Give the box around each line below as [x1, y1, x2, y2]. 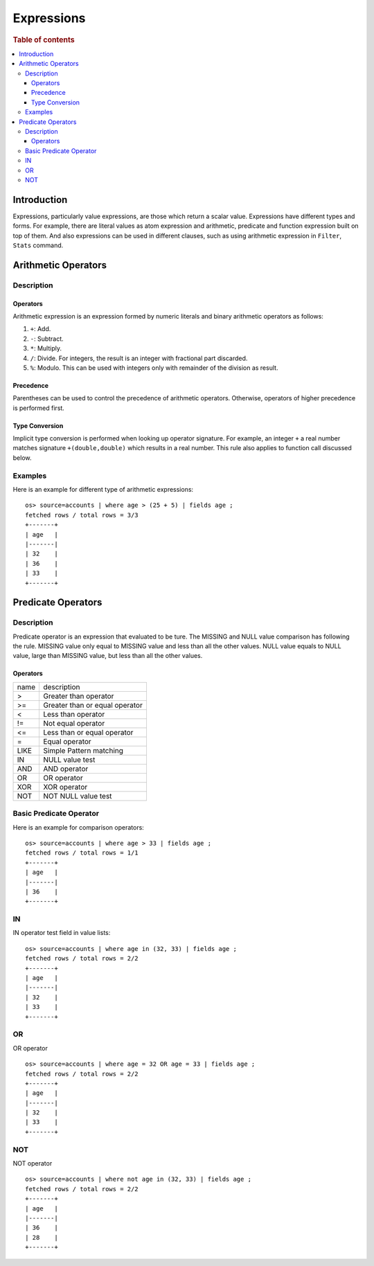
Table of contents [12, 35, 75, 44]
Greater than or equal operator [42, 700, 143, 710]
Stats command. [12, 241, 64, 249]
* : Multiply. [30, 344, 62, 353]
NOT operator [12, 1159, 53, 1167]
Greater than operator [42, 691, 114, 701]
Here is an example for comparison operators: [12, 823, 145, 831]
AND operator [42, 764, 89, 774]
